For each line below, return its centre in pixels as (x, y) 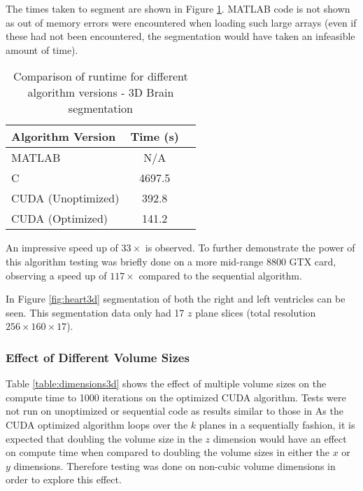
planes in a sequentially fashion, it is (277, 424)
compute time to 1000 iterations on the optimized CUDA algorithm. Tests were (176, 397)
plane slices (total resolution (256, 312)
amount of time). (42, 49)
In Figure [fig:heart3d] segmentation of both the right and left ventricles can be (176, 299)
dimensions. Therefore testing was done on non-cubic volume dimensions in (175, 465)
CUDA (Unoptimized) (65, 198)
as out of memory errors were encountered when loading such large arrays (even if (181, 22)
